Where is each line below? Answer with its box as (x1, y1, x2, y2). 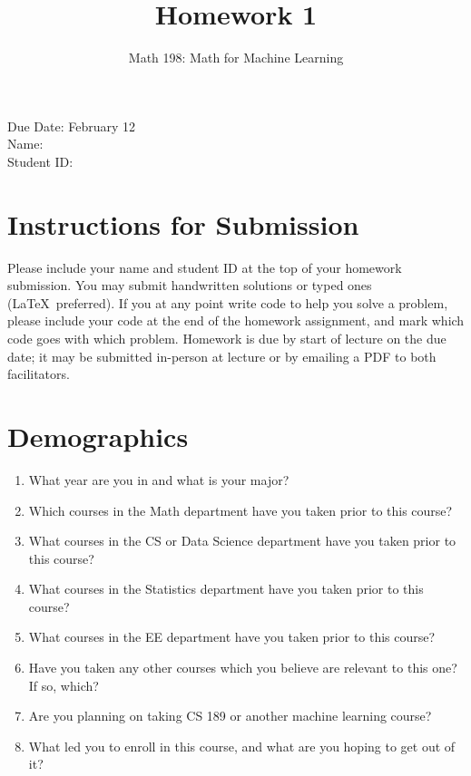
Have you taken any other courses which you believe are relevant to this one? (28, 658, 457, 677)
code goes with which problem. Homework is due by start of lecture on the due (7, 329, 446, 347)
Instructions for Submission (7, 205, 359, 242)
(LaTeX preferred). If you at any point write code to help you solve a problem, (7, 293, 448, 312)
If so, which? (28, 675, 99, 694)
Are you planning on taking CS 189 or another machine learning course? (28, 706, 432, 725)
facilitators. (7, 364, 70, 383)
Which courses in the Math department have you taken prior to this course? (28, 500, 453, 519)
